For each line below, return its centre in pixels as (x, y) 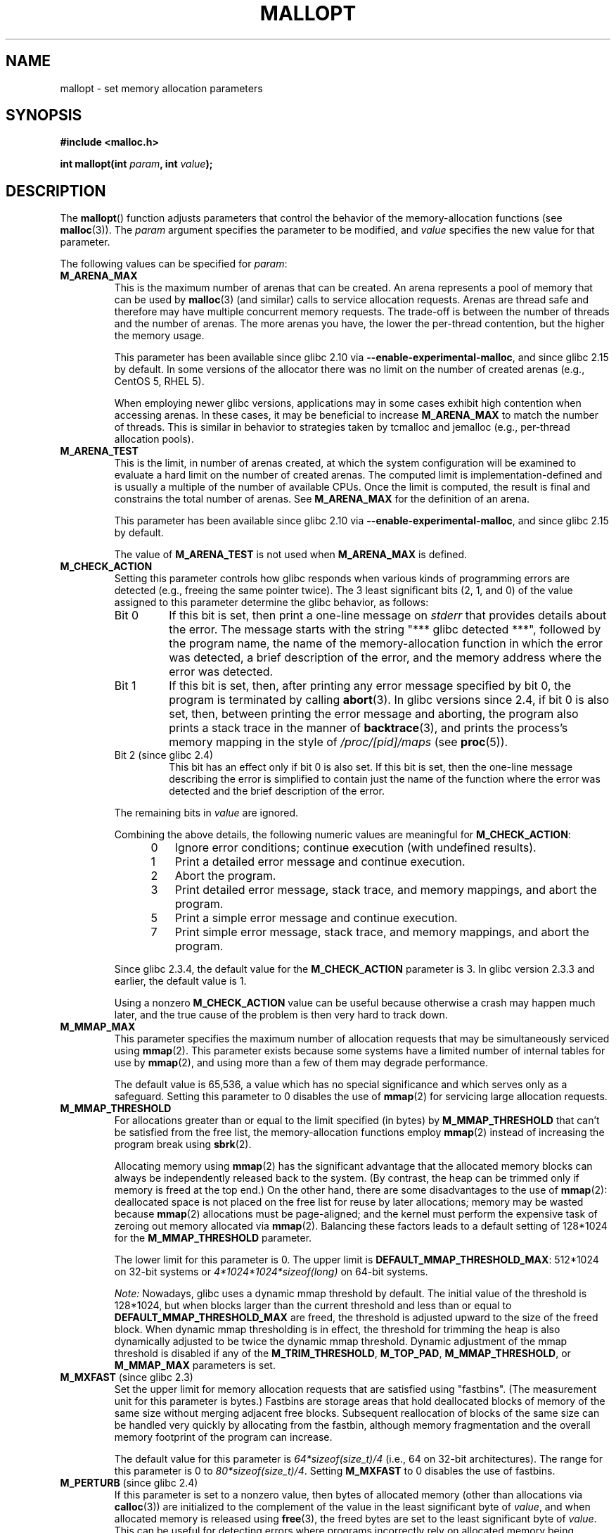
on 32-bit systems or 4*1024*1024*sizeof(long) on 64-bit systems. (271, 1272)
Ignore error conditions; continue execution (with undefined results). (355, 848)
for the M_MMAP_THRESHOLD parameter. (213, 1238)
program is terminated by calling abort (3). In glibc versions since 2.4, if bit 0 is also (389, 700)
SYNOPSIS (44, 115)
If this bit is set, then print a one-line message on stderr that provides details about (388, 616)
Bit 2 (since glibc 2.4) (164, 755)
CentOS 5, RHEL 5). (159, 381)
